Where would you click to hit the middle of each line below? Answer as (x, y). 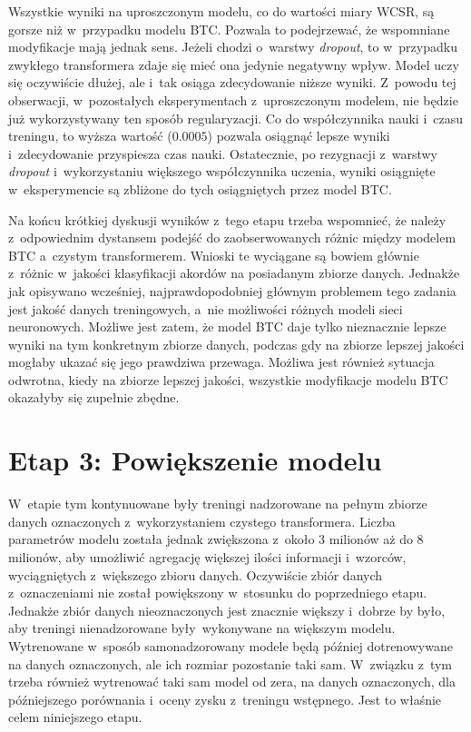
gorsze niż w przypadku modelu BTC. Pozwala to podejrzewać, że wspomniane (229, 29)
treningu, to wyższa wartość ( (90, 136)
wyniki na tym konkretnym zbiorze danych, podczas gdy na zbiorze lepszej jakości (236, 344)
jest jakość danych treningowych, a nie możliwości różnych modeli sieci (206, 308)
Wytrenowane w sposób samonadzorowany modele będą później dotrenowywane (231, 645)
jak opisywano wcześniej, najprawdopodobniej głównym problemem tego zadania (232, 290)
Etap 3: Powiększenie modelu (195, 460)
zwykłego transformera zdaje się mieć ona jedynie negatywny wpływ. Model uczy (234, 64)
